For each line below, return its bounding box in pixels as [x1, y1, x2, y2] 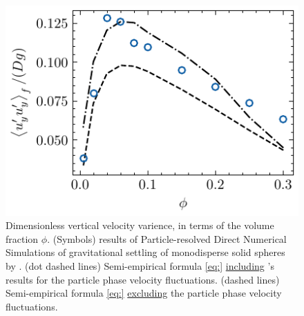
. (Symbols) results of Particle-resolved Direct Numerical [47, 231, 287, 246]
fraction [6, 231, 39, 246]
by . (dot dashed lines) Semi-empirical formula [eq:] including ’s [6, 258, 274, 273]
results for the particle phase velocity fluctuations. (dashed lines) [6, 272, 280, 286]
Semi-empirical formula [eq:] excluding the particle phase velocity [6, 286, 282, 300]
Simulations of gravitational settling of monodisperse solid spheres [6, 245, 285, 259]
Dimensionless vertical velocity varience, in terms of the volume [6, 218, 274, 233]
